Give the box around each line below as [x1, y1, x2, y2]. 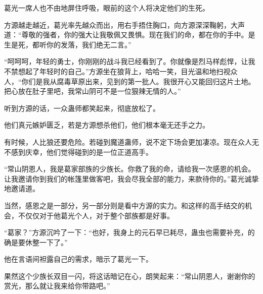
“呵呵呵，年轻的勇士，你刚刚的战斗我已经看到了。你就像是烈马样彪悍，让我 [4, 56, 255, 67]
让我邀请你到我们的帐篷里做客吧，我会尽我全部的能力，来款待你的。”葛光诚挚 [4, 173, 259, 184]
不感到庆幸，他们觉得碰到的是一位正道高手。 [4, 146, 153, 157]
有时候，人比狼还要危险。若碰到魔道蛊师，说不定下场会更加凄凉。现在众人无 [4, 136, 259, 147]
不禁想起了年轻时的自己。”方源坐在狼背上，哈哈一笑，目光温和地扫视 [4, 66, 231, 76]
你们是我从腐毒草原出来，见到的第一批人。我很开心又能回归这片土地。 [21, 76, 255, 86]
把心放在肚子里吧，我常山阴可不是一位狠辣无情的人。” [4, 86, 181, 96]
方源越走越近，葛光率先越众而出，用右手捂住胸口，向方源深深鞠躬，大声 [4, 19, 245, 30]
